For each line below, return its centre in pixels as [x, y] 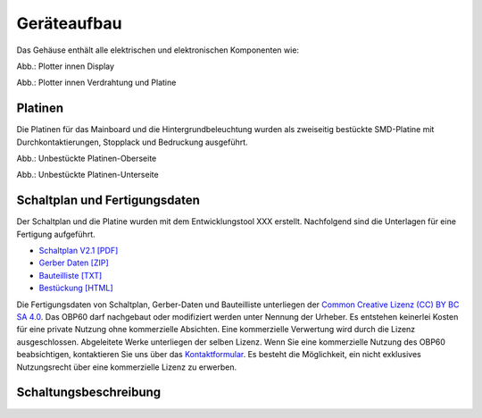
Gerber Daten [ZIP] [74, 263]
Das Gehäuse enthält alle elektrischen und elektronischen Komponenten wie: [158, 50]
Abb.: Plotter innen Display [66, 66]
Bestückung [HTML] [76, 288]
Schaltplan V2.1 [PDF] [79, 251]
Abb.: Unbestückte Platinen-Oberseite [87, 159]
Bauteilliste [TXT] [71, 275]
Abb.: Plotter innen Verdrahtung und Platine [96, 83]
